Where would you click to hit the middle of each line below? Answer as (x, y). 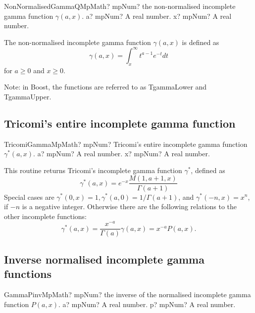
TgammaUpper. (28, 96)
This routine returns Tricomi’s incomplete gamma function (93, 170)
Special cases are (29, 197)
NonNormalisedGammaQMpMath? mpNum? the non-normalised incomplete (120, 6)
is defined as (201, 42)
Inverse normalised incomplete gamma (104, 259)
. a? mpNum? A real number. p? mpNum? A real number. (147, 304)
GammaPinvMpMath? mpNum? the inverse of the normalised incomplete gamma (127, 294)
